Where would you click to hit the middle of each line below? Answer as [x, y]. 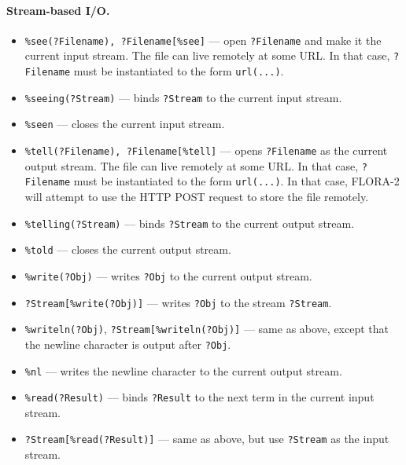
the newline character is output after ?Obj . [128, 344]
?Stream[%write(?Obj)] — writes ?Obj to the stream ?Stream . [178, 302]
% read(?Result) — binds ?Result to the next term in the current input [199, 397]
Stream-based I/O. [58, 10]
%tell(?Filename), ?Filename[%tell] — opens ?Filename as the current [206, 150]
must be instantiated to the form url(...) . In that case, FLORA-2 [236, 181]
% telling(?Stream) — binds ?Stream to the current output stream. [190, 223]
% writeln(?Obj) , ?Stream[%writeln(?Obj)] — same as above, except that [207, 329]
